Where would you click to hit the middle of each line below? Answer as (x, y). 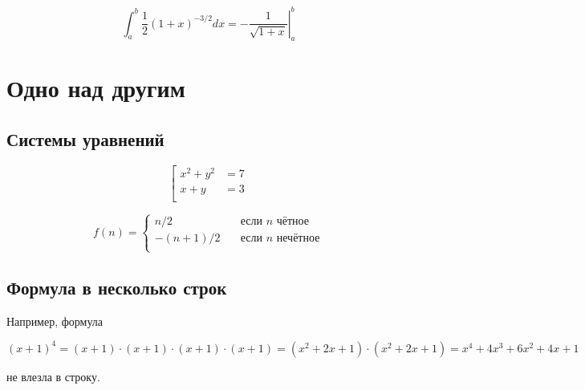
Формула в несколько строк (117, 288)
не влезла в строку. (53, 376)
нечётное (298, 239)
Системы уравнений (85, 139)
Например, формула (55, 321)
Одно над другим (96, 88)
